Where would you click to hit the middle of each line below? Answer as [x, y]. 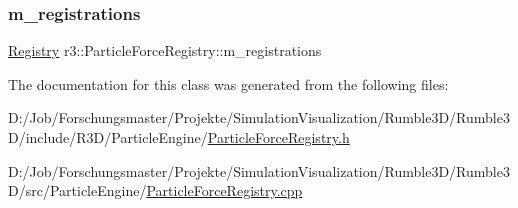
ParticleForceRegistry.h [278, 137]
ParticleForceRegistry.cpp [224, 190]
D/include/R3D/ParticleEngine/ [108, 137]
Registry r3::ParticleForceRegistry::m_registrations [165, 50]
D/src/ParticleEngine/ [77, 190]
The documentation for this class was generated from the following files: [228, 83]
